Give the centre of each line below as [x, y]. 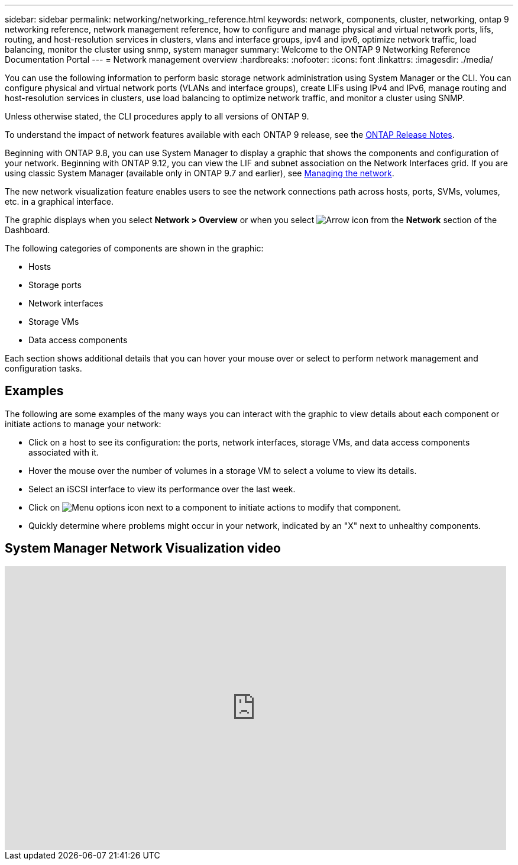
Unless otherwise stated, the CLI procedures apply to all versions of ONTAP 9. [157, 116]
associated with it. [64, 452]
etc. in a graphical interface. [59, 201]
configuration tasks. [43, 368]
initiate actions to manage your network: [83, 424]
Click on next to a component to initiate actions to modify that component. [215, 507]
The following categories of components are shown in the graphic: [134, 248]
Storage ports [55, 285]
